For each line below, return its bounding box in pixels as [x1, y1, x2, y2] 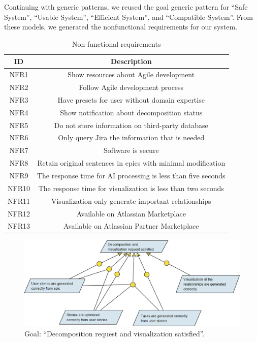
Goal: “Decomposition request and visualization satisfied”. [24, 328, 205, 338]
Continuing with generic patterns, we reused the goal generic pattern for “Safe [4, 2, 248, 12]
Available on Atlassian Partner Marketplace [63, 221, 199, 231]
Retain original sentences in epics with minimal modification [37, 158, 226, 168]
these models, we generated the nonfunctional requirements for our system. [4, 21, 238, 32]
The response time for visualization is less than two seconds [38, 182, 224, 193]
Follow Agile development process [79, 82, 184, 92]
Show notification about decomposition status [60, 107, 203, 117]
